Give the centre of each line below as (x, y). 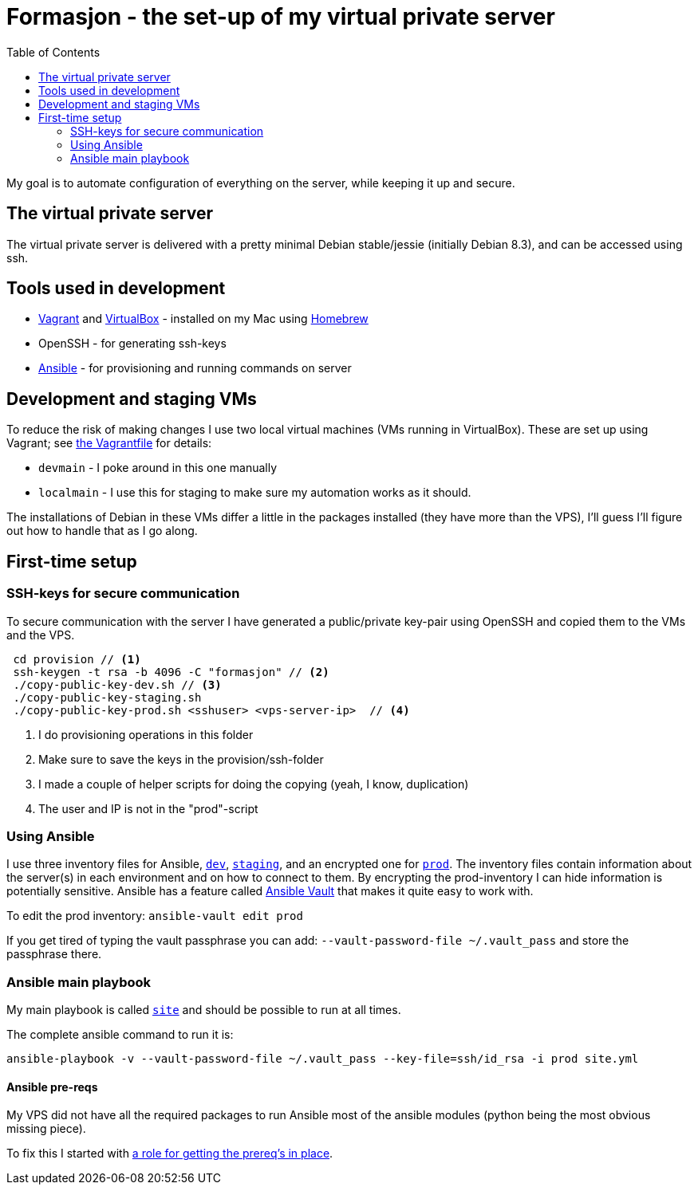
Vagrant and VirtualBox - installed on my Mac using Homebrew (203, 319)
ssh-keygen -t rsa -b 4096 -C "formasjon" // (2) (171, 672)
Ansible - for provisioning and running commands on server (195, 368)
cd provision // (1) (77, 659)
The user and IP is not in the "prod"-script (148, 808)
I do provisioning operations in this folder (146, 734)
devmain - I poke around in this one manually (158, 468)
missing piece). (46, 1129)
